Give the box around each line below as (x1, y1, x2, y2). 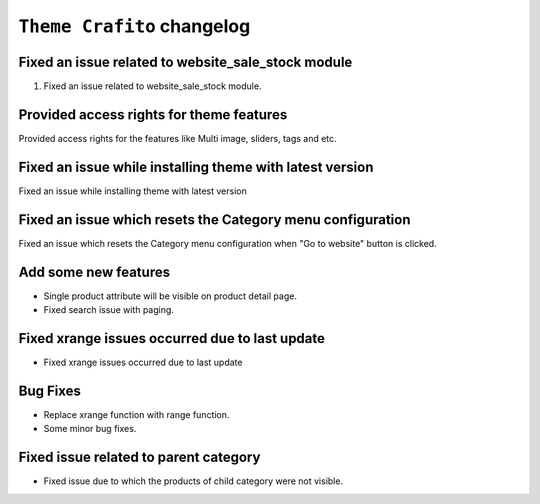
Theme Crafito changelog (18, 15, 251, 37)
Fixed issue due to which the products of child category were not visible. (43, 475, 344, 487)
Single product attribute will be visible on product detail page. (43, 290, 297, 302)
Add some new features (18, 263, 170, 280)
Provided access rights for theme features (18, 106, 288, 123)
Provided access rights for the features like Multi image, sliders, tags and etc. (18, 132, 337, 144)
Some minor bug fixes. (43, 423, 137, 435)
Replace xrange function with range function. (43, 408, 230, 420)
